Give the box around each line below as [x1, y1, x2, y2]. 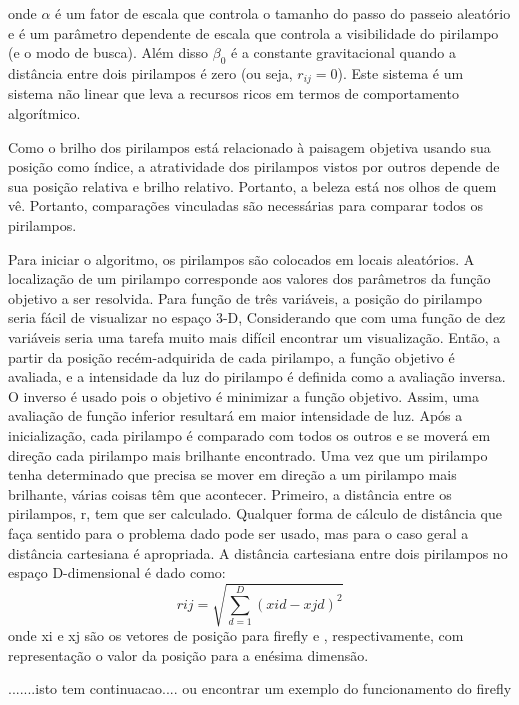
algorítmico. [8, 103, 81, 124]
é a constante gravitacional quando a [231, 42, 456, 63]
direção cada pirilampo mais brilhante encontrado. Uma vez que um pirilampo [8, 444, 488, 465]
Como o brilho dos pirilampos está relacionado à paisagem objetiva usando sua [8, 136, 491, 157]
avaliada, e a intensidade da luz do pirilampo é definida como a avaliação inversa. [8, 366, 506, 387]
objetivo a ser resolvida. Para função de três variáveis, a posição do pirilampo [8, 287, 483, 308]
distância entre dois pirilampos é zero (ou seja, [8, 62, 293, 83]
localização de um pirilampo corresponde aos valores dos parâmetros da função [8, 268, 491, 289]
